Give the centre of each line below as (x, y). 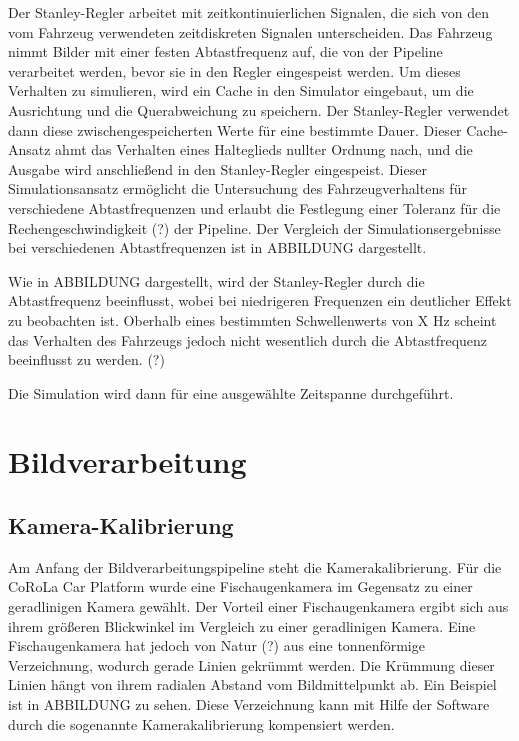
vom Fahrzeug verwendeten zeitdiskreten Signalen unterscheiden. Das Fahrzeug (250, 31)
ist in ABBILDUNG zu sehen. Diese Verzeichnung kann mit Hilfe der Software (249, 704)
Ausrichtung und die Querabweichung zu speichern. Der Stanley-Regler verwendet (259, 109)
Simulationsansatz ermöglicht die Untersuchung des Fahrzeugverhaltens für (237, 188)
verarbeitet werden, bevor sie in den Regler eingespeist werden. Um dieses (234, 70)
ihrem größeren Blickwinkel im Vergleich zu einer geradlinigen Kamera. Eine (242, 625)
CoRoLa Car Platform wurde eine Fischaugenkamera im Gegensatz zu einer (240, 586)
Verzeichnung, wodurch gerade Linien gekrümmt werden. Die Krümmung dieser (251, 664)
